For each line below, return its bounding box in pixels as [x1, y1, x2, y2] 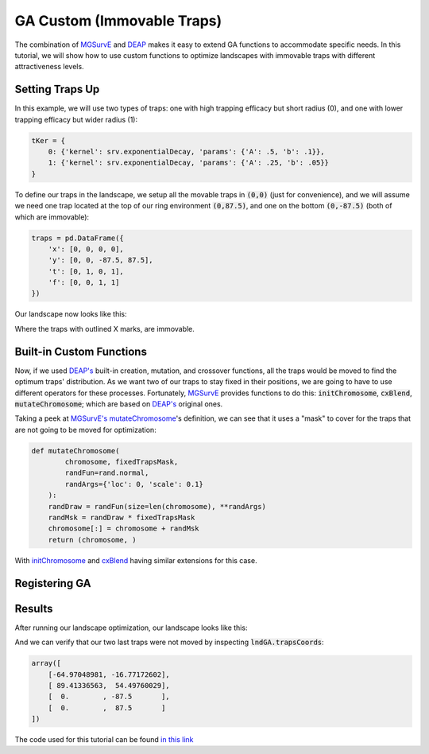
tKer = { [31, 136, 66, 145]
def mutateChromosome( [31, 446, 120, 455]
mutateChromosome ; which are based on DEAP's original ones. [14, 398, 223, 409]
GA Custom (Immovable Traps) [14, 12, 222, 29]
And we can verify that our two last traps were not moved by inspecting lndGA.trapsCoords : [14, 637, 325, 647]
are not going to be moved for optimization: [14, 425, 157, 434]
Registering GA [14, 577, 91, 590]
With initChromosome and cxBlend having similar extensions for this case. [14, 555, 257, 565]
